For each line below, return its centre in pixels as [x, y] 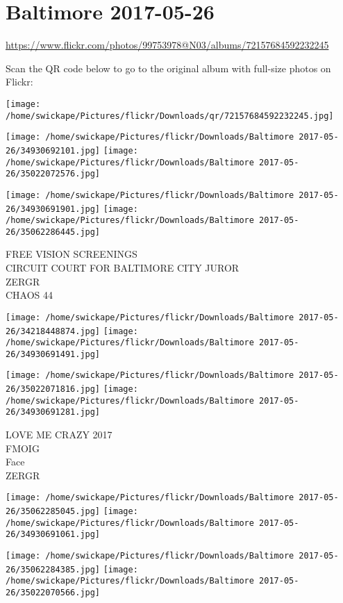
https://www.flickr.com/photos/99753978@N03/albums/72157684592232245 [167, 45]
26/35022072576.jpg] [53, 174]
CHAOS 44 [30, 295]
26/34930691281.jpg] [53, 412]
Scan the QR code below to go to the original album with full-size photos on [168, 68]
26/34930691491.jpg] [53, 354]
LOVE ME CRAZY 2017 [59, 435]
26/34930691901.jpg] [53, 209]
